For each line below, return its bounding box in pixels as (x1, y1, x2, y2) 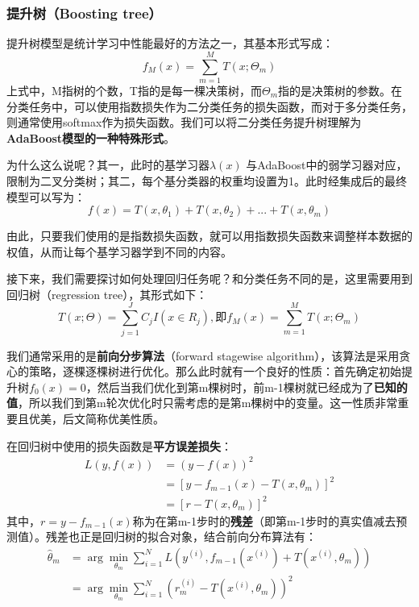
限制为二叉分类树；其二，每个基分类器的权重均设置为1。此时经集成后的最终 (6, 172, 407, 189)
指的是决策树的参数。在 (278, 81, 403, 98)
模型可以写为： (6, 188, 85, 205)
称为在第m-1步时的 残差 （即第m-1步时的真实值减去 (132, 512, 396, 529)
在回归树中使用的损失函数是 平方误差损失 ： (6, 437, 232, 454)
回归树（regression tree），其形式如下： (6, 285, 208, 302)
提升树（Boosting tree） (6, 2, 162, 23)
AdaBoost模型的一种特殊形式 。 (6, 129, 176, 146)
